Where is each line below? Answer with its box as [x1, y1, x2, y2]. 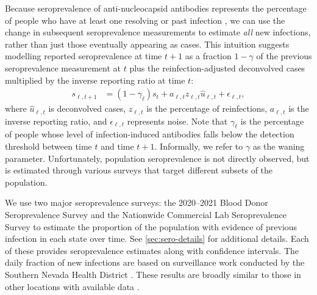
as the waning [252, 140, 305, 153]
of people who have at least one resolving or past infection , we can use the [5, 13, 285, 26]
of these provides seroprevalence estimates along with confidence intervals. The [5, 244, 299, 257]
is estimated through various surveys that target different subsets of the [5, 164, 273, 177]
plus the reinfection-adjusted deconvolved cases [129, 61, 305, 74]
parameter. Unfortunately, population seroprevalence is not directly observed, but [5, 151, 310, 164]
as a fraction [185, 49, 232, 62]
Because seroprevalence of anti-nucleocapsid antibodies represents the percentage [5, 2, 307, 14]
